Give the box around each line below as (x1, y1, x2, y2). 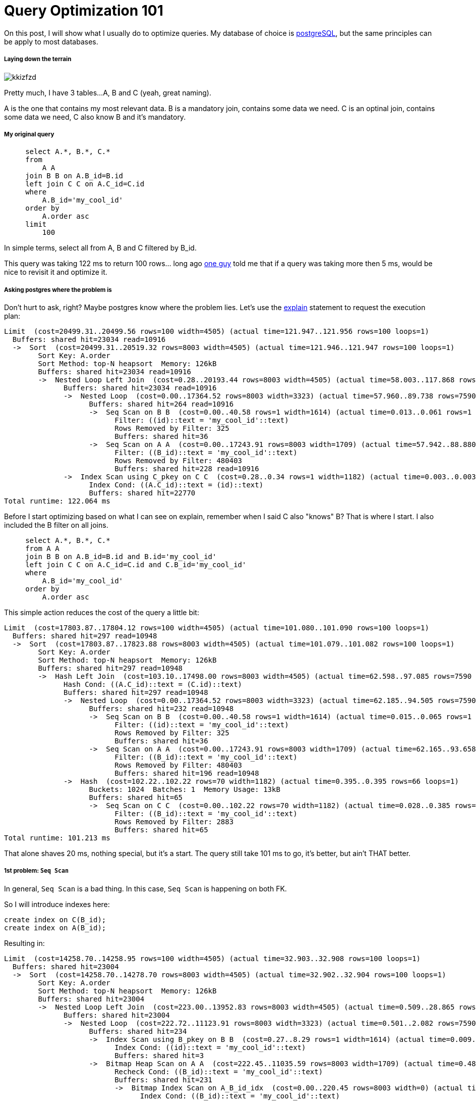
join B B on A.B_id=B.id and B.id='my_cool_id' (25, 553, 217, 561)
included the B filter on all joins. (4, 521, 108, 530)
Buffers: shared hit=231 (114, 1075, 213, 1084)
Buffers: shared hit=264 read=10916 (89, 400, 234, 409)
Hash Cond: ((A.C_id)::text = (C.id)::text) (64, 680, 243, 689)
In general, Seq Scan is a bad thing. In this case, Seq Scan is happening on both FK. (4, 884, 287, 893)
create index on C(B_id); (4, 915, 106, 924)
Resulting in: (4, 938, 45, 947)
